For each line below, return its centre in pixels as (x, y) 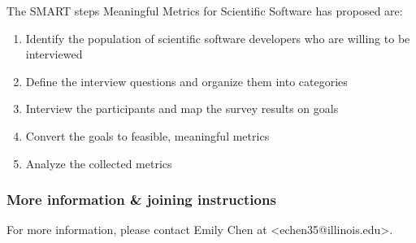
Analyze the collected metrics (99, 163)
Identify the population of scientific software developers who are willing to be (218, 38)
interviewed (54, 54)
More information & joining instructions (141, 200)
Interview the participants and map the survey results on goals (182, 108)
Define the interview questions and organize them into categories (186, 81)
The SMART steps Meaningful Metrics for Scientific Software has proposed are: (205, 11)
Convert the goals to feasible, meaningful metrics (147, 135)
